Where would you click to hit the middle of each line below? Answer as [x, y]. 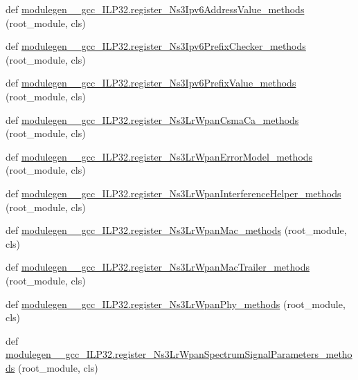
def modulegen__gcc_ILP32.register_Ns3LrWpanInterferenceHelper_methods [173, 193]
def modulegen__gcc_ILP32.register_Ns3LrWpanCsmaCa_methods [152, 119]
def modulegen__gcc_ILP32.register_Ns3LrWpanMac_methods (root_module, [176, 230]
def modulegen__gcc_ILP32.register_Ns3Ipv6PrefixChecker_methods [156, 46]
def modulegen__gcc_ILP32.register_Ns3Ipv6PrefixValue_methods [151, 83]
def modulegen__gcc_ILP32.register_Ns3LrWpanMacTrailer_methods [158, 267]
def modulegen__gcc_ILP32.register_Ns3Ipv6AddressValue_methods [155, 9]
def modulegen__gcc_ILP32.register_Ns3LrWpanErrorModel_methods [159, 156]
